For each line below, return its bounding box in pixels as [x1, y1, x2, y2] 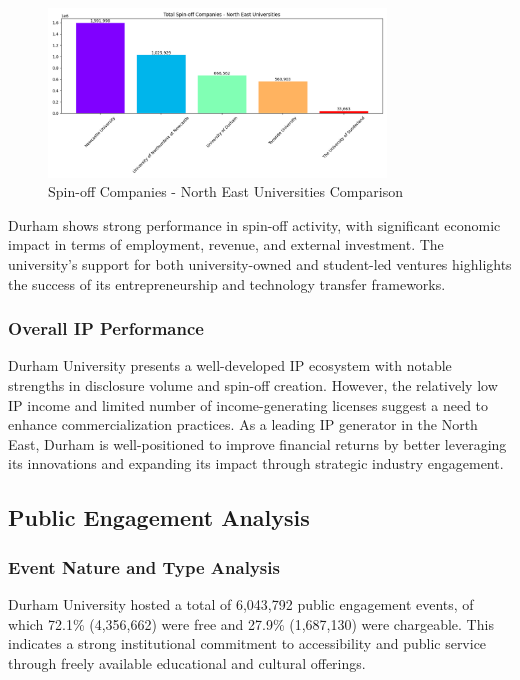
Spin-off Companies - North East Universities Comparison [48, 181, 403, 202]
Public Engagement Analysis [8, 502, 310, 533]
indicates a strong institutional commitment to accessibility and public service [8, 633, 487, 654]
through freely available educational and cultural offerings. [8, 652, 366, 673]
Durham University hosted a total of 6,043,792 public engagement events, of [8, 593, 474, 614]
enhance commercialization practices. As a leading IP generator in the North [8, 414, 478, 435]
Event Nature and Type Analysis [8, 554, 280, 579]
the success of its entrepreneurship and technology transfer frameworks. [8, 273, 446, 294]
